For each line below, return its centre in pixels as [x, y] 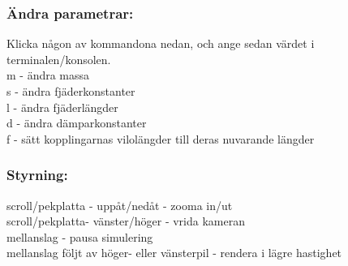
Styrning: [37, 175]
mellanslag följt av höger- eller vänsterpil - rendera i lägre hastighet [174, 253]
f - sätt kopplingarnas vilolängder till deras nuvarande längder [161, 138]
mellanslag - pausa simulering [80, 236]
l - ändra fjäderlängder [62, 107]
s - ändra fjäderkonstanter [71, 91]
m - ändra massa [48, 75]
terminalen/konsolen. [59, 59]
